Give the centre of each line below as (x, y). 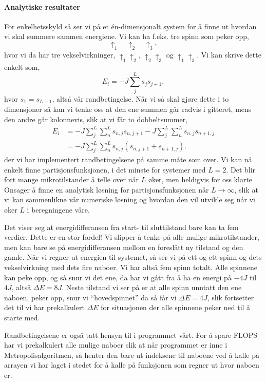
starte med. (22, 317)
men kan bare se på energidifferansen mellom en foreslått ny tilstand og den (124, 247)
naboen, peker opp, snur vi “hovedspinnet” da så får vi (90, 297)
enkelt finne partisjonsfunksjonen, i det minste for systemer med (105, 169)
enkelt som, (22, 67)
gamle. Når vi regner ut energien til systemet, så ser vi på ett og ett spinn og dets (133, 257)
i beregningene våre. (58, 210)
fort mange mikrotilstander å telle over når (71, 179)
